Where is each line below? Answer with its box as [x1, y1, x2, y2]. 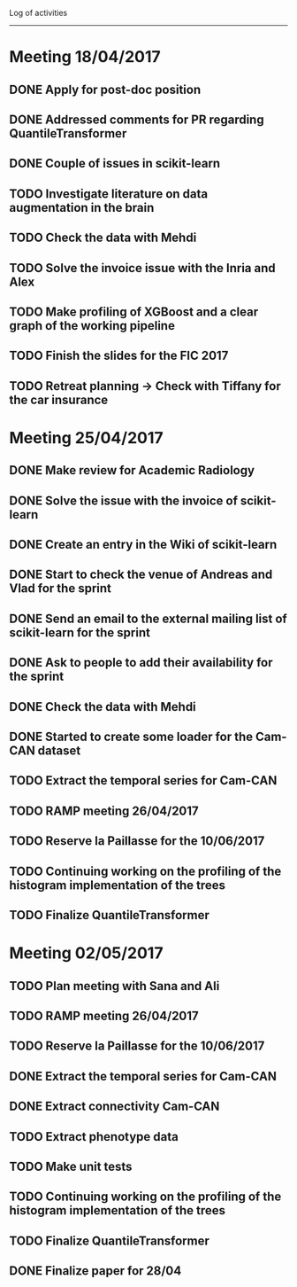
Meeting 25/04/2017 [9, 427, 164, 448]
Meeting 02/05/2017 [9, 943, 164, 963]
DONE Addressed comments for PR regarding [9, 112, 264, 127]
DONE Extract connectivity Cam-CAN [9, 1099, 220, 1114]
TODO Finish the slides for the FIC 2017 [9, 348, 229, 363]
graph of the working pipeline [9, 318, 175, 333]
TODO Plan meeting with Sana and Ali [9, 979, 220, 994]
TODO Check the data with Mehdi [9, 230, 197, 246]
